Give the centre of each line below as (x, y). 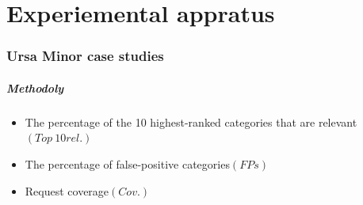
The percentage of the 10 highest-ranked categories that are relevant (191, 121)
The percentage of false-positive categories (127, 163)
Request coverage (67, 190)
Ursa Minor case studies (85, 56)
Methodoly (35, 87)
